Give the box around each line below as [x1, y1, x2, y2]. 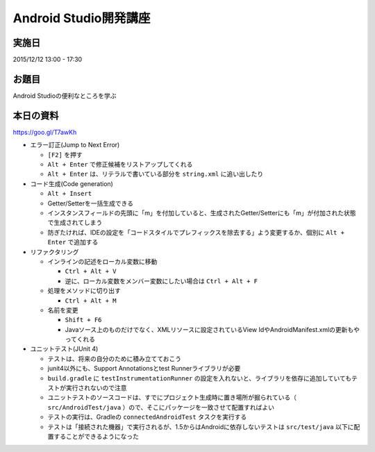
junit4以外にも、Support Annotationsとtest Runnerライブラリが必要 [47, 365, 241, 373]
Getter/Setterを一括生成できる [47, 199, 133, 208]
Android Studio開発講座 [12, 10, 151, 26]
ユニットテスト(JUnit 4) [30, 344, 99, 353]
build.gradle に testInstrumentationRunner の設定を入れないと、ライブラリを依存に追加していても [47, 374, 352, 382]
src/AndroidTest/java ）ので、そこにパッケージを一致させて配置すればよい [47, 403, 274, 411]
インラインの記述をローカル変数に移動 [47, 257, 158, 265]
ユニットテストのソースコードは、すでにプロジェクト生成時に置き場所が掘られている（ [47, 393, 297, 402]
